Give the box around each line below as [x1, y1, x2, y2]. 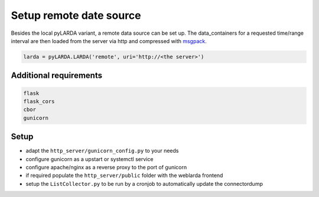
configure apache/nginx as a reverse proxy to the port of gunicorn [25, 163, 187, 170]
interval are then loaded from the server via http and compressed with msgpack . [11, 37, 207, 44]
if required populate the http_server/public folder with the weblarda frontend [25, 172, 223, 179]
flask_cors [23, 98, 55, 104]
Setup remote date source [11, 9, 141, 22]
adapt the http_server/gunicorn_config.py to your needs [25, 147, 179, 155]
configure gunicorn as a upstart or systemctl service [25, 155, 154, 162]
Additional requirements [11, 71, 103, 81]
